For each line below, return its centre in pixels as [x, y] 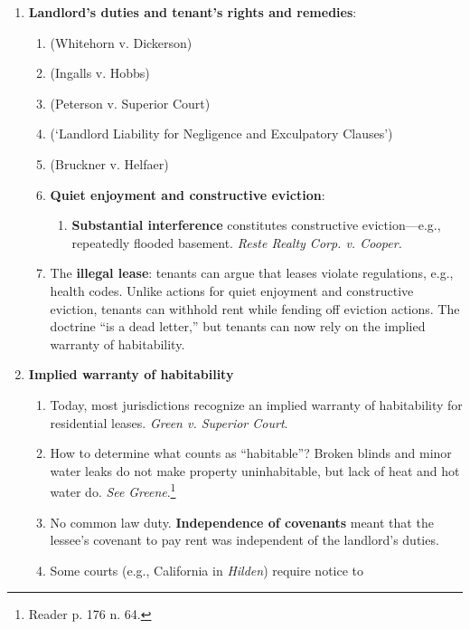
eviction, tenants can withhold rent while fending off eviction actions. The [255, 308]
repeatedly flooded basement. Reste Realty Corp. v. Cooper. [237, 242]
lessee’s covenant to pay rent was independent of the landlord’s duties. [244, 540]
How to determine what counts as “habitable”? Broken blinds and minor [251, 453]
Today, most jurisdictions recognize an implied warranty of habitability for [256, 404]
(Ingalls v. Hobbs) [100, 73]
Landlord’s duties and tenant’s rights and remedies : [193, 12]
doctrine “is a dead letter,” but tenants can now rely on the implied [238, 326]
